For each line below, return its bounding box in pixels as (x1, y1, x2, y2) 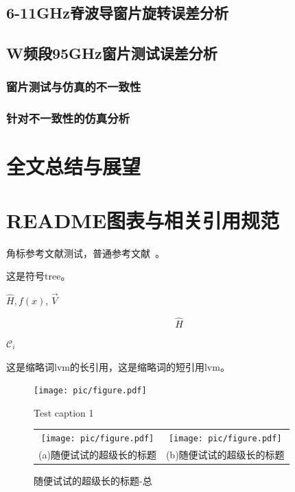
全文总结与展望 (6, 152, 141, 180)
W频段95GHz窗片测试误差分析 (6, 42, 217, 64)
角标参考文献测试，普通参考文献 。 (6, 245, 165, 260)
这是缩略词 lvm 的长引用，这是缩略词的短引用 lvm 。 (6, 359, 230, 373)
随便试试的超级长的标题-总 (34, 473, 152, 488)
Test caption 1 (34, 405, 94, 419)
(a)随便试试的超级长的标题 (38, 447, 156, 462)
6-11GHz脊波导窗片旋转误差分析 (6, 2, 228, 23)
